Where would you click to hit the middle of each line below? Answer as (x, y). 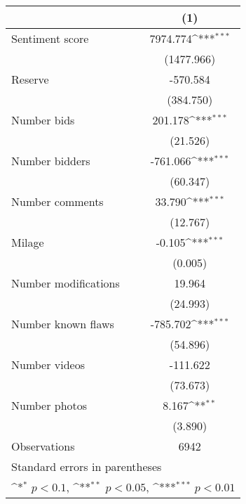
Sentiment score (50, 38)
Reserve (30, 79)
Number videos (48, 364)
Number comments (57, 201)
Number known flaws (63, 324)
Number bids (43, 120)
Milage (28, 242)
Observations (43, 446)
